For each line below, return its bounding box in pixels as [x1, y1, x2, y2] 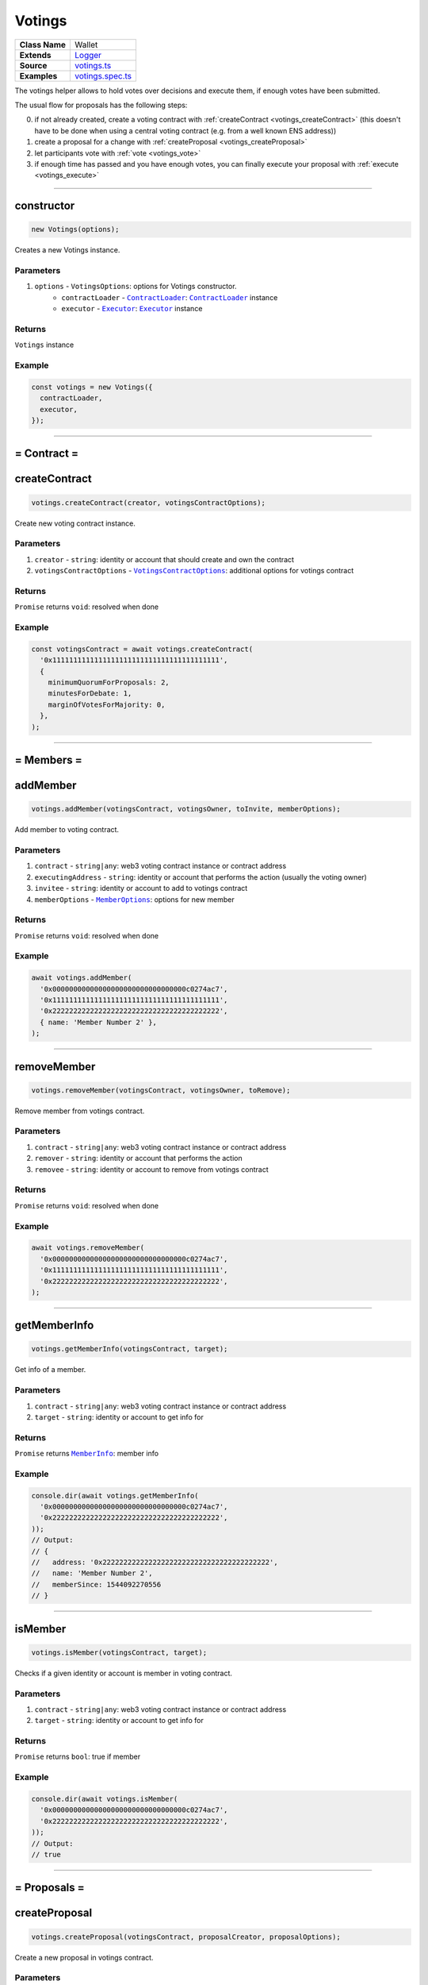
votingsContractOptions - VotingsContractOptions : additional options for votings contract [34, 566, 354, 576]
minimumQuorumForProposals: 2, [48, 678, 170, 687]
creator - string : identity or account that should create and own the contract [34, 554, 295, 564]
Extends [19, 49, 52, 60]
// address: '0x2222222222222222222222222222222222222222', [31, 1558, 278, 1567]
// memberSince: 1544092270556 [31, 1580, 162, 1589]
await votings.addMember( [31, 973, 132, 982]
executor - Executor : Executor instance [61, 304, 203, 314]
